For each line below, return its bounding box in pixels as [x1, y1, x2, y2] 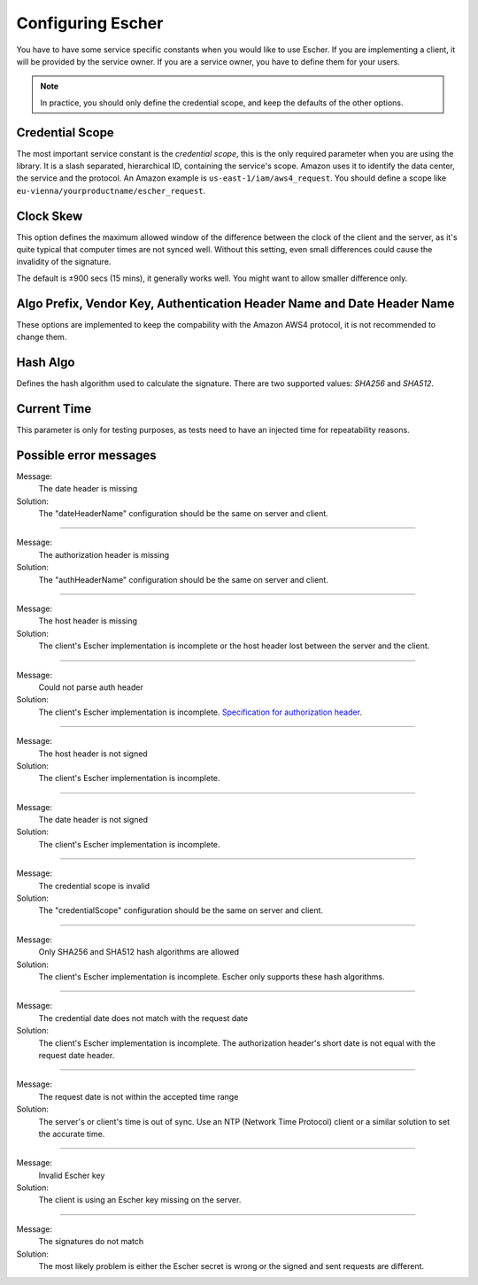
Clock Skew [16, 208, 83, 223]
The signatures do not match [38, 1236, 144, 1247]
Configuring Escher [16, 13, 164, 33]
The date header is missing [38, 484, 138, 494]
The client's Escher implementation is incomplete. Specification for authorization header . [38, 707, 363, 717]
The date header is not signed [38, 815, 149, 825]
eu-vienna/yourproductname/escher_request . [16, 185, 206, 196]
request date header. [38, 1049, 115, 1060]
